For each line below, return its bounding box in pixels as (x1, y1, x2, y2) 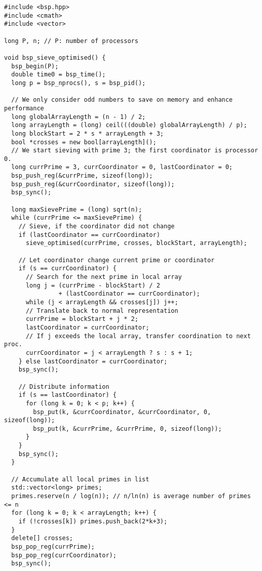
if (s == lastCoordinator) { (18, 391, 117, 399)
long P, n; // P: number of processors (4, 37, 138, 45)
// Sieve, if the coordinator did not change (18, 223, 175, 230)
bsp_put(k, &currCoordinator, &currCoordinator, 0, (33, 408, 211, 416)
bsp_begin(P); (11, 62, 59, 70)
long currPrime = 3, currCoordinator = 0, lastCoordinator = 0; (11, 164, 233, 171)
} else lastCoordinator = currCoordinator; (18, 357, 168, 365)
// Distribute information (18, 383, 109, 390)
